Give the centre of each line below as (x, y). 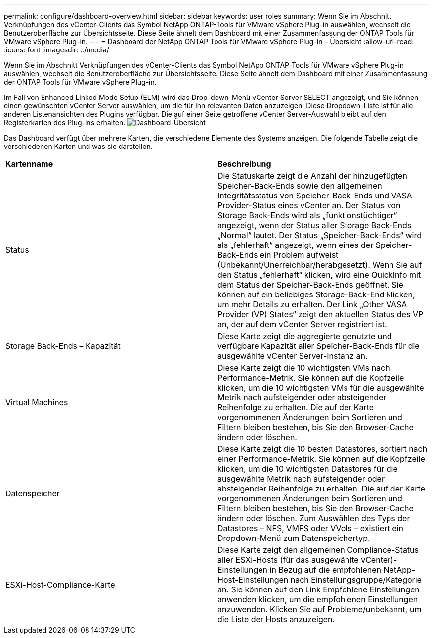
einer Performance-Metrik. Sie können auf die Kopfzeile (321, 459)
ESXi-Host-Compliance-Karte (60, 585)
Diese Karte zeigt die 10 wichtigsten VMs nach (304, 368)
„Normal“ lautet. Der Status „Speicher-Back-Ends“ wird (320, 235)
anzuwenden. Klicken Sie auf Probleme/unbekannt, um (320, 609)
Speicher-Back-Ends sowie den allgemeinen (300, 186)
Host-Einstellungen (253, 580)
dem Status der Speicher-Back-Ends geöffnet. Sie (310, 285)
